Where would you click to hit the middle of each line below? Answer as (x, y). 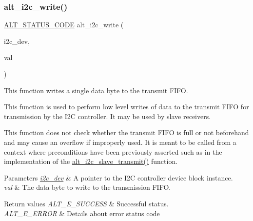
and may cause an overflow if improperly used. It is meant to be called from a (120, 142)
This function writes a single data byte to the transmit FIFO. (96, 90)
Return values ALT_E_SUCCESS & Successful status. (86, 203)
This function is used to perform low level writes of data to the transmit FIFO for (126, 107)
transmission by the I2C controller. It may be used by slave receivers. (107, 116)
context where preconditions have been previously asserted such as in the (113, 151)
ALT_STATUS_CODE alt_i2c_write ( (64, 25)
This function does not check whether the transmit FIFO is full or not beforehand (126, 132)
